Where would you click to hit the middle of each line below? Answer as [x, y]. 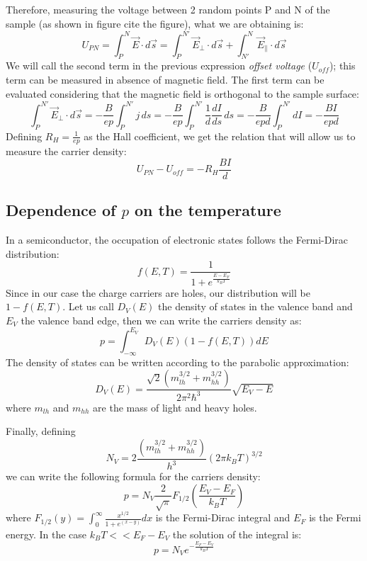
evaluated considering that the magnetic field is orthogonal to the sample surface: [182, 93]
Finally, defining [41, 431]
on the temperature [208, 210]
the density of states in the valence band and [255, 306]
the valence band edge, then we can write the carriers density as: [161, 320]
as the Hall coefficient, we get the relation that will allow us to [220, 136]
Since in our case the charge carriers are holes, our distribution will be [158, 292]
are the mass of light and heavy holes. [175, 407]
